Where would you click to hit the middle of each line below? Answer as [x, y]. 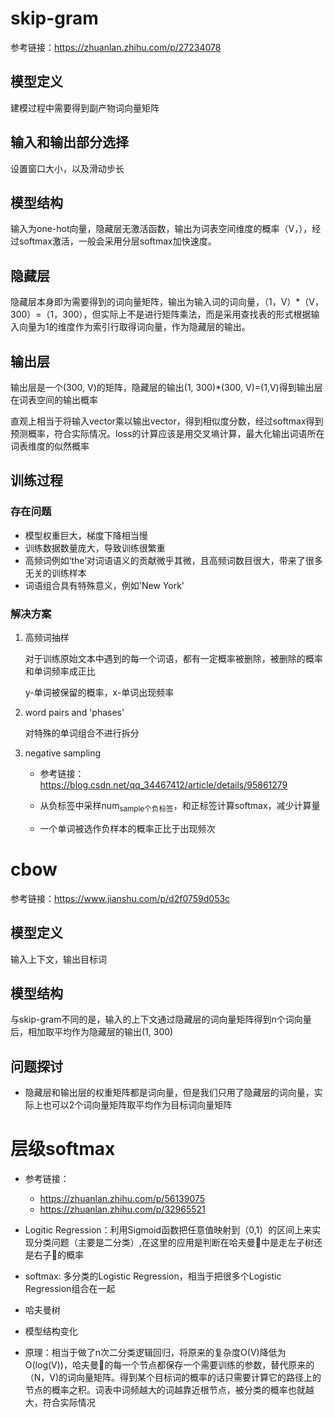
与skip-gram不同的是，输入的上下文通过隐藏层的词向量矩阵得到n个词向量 [161, 1019]
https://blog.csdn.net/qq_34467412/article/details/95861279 [163, 784]
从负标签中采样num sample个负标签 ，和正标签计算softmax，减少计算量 [180, 806]
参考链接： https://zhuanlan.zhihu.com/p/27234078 [116, 47]
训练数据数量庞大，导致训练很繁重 [95, 548]
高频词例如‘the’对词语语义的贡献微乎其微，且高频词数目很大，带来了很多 [173, 560]
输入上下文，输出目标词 [58, 959]
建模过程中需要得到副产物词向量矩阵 [85, 108]
